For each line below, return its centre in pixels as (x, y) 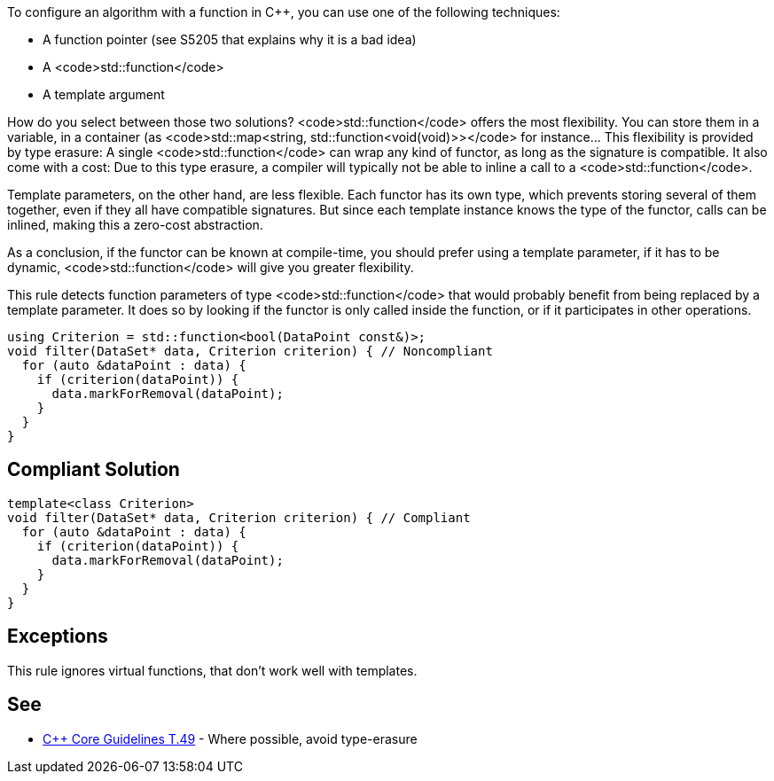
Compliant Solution (94, 470)
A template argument (104, 94)
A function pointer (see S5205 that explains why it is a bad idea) (230, 39)
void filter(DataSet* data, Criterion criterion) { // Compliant (239, 517)
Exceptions (58, 637)
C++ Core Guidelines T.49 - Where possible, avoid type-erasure (230, 738)
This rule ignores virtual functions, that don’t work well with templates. (212, 670)
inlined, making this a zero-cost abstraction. (135, 225)
